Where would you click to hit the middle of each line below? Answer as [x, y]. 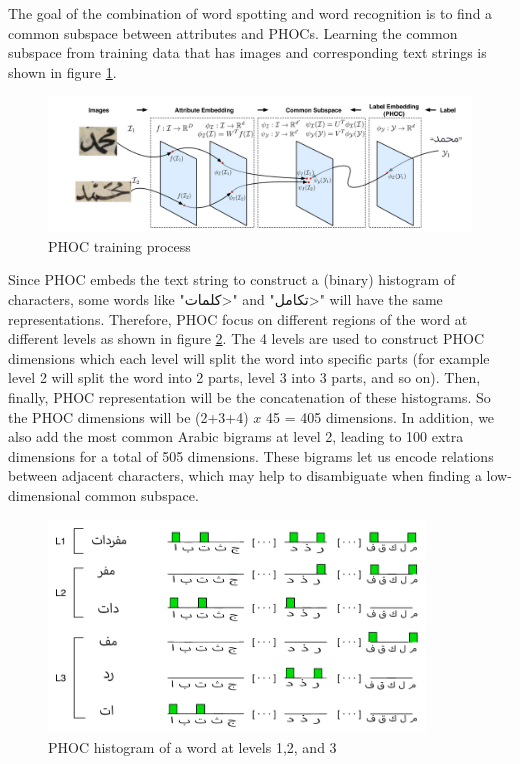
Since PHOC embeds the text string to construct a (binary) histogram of [232, 279]
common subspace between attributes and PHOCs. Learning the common [233, 32]
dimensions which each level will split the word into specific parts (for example [249, 357]
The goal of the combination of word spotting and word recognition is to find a [250, 13]
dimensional [44, 494]
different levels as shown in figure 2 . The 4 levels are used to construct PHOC [246, 338]
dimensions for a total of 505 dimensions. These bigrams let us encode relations [251, 455]
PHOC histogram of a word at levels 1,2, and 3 [192, 747]
